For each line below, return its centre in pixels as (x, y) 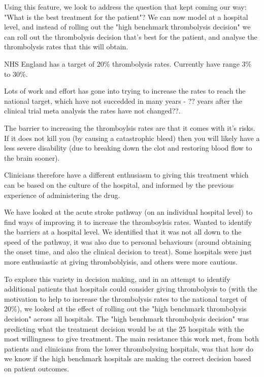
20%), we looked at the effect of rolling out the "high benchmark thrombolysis (125, 309)
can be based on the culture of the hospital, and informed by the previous (119, 184)
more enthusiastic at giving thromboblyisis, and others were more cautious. (121, 262)
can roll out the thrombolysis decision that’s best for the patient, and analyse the (131, 36)
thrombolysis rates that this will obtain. (66, 47)
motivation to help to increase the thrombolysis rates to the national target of (125, 298)
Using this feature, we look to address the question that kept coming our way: (125, 7)
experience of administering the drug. (62, 195)
